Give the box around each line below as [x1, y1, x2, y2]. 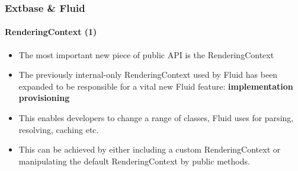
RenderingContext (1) [5, 26, 97, 38]
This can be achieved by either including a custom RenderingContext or [18, 143, 281, 156]
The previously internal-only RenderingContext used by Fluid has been [18, 68, 278, 81]
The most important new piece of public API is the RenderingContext [18, 48, 274, 61]
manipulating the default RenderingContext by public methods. [18, 154, 250, 167]
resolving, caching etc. [18, 123, 99, 135]
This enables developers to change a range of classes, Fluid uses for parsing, [18, 112, 294, 124]
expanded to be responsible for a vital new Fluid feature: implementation [18, 80, 293, 92]
